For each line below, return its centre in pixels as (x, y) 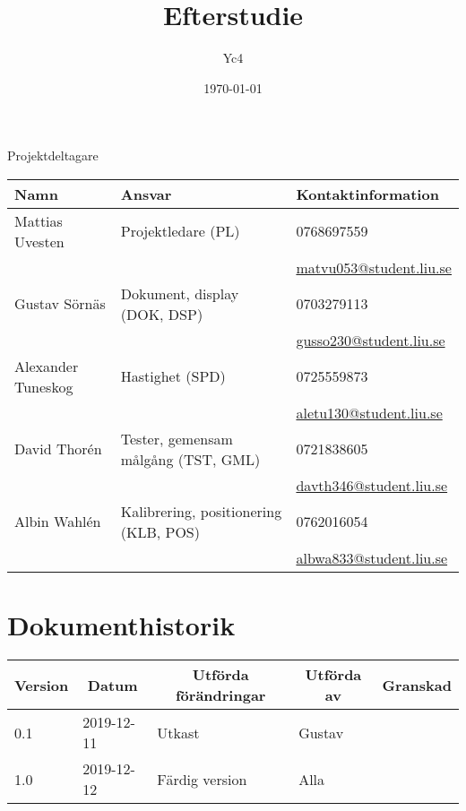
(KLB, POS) (160, 531)
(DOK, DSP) (162, 314)
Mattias (39, 220)
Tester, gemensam (177, 438)
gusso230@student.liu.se (371, 340)
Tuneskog (44, 386)
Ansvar (146, 194)
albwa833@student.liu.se (372, 557)
